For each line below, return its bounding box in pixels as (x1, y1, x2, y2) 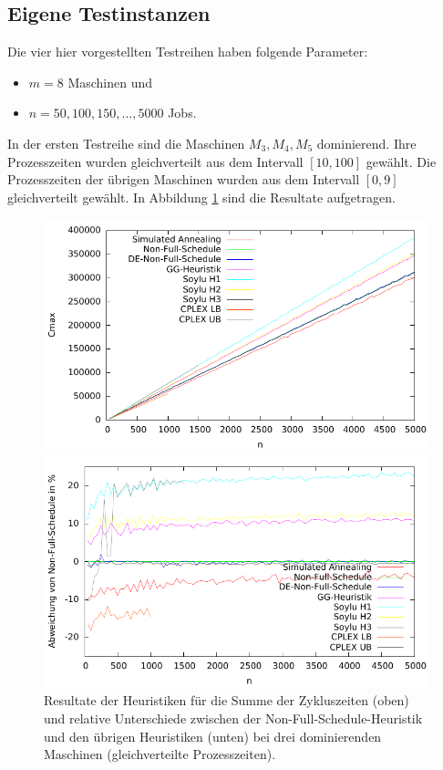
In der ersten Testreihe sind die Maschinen (7, 133, 245, 152)
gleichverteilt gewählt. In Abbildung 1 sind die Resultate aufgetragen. (7, 187, 396, 206)
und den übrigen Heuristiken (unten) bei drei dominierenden (44, 726, 382, 745)
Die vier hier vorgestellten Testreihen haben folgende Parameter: (7, 42, 368, 61)
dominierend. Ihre (316, 133, 417, 152)
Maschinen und (67, 72, 153, 91)
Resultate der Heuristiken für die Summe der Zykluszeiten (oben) (44, 691, 409, 710)
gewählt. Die (366, 151, 437, 171)
